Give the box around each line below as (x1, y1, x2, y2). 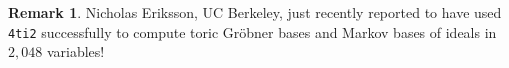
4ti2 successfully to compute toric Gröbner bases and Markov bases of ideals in (8, 21, 497, 42)
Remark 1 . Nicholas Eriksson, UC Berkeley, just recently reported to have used (8, 2, 502, 22)
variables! (46, 41, 105, 62)
